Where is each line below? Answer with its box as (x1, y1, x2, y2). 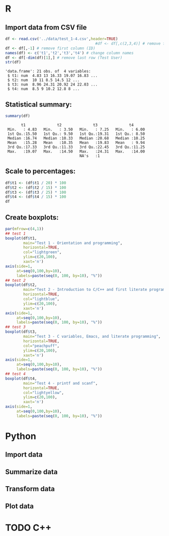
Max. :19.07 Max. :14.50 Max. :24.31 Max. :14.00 (7, 149, 145, 154)
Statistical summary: (5, 100, 72, 109)
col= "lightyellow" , (23, 390, 64, 395)
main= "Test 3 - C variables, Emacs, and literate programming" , (23, 334, 161, 339)
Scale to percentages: (5, 167, 76, 176)
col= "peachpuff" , (23, 343, 59, 348)
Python (5, 431, 36, 442)
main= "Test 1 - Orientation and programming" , (23, 240, 123, 246)
